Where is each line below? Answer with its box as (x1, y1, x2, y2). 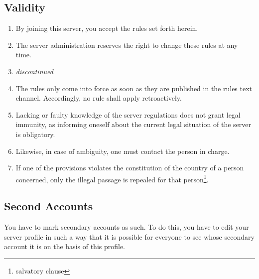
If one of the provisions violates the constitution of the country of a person (15, 162, 244, 173)
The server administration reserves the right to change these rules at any (15, 39, 238, 50)
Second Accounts (4, 198, 93, 214)
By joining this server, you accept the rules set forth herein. (15, 23, 198, 33)
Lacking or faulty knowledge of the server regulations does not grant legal (15, 109, 241, 120)
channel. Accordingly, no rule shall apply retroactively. (15, 93, 182, 103)
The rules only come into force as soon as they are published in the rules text (15, 83, 253, 93)
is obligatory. (15, 129, 55, 139)
